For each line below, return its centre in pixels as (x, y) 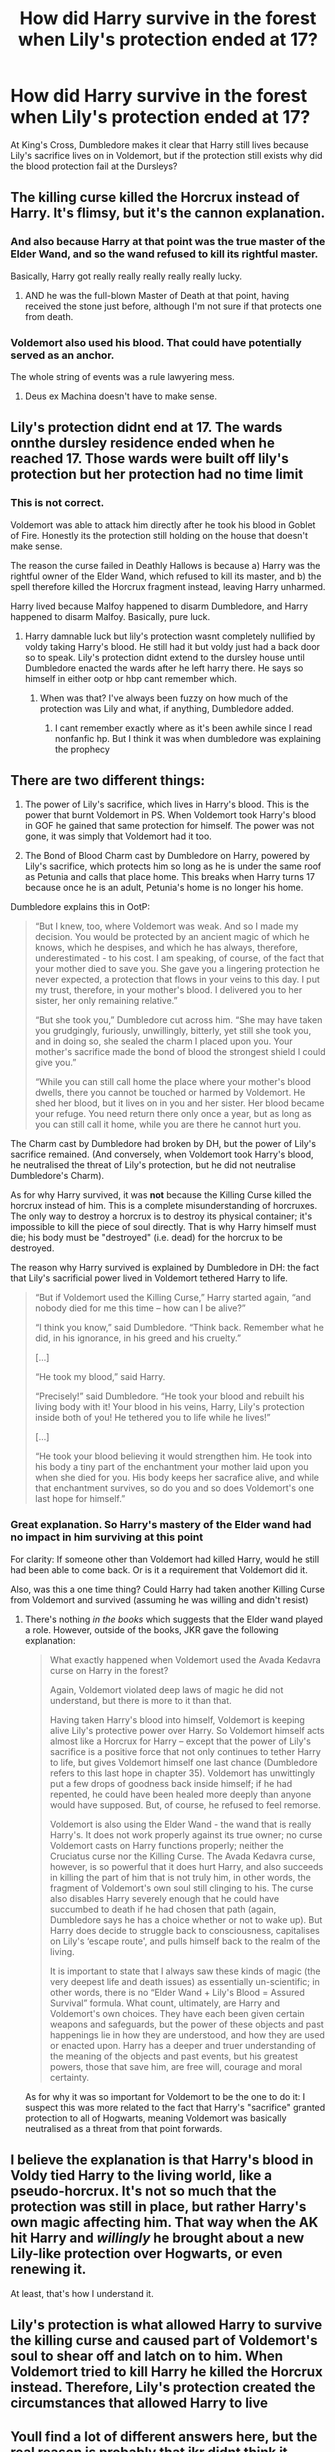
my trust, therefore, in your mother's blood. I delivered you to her (168, 990)
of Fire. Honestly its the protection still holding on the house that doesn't (159, 535)
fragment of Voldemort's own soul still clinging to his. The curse (181, 1888)
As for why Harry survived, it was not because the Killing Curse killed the (161, 1195)
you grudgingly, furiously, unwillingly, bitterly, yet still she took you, (173, 1031)
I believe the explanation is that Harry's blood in (162, 2160)
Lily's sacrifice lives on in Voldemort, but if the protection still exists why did (166, 155)
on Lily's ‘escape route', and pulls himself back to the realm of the (185, 1941)
